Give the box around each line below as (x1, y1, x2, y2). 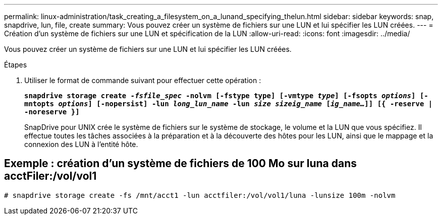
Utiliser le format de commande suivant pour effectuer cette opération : (24, 76, 261, 85)
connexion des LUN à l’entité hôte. (24, 140, 138, 149)
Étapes (4, 60, 27, 69)
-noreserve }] (24, 108, 80, 116)
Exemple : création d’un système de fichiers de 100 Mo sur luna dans (4, 157, 357, 170)
